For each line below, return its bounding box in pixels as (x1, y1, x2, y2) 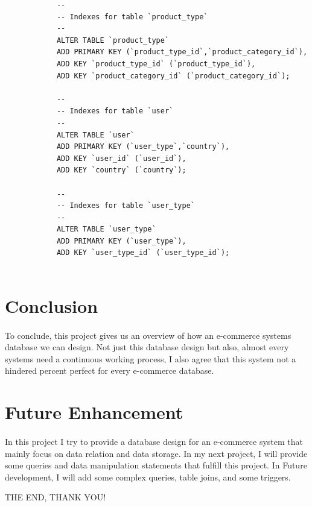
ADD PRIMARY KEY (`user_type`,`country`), (56, 142, 230, 151)
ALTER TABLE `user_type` (56, 225, 156, 234)
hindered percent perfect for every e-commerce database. (5, 364, 214, 377)
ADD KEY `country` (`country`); (56, 166, 186, 175)
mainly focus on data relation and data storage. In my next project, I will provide (5, 447, 308, 459)
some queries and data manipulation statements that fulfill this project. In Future (5, 459, 307, 471)
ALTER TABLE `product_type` (56, 36, 170, 45)
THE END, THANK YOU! (5, 491, 106, 503)
